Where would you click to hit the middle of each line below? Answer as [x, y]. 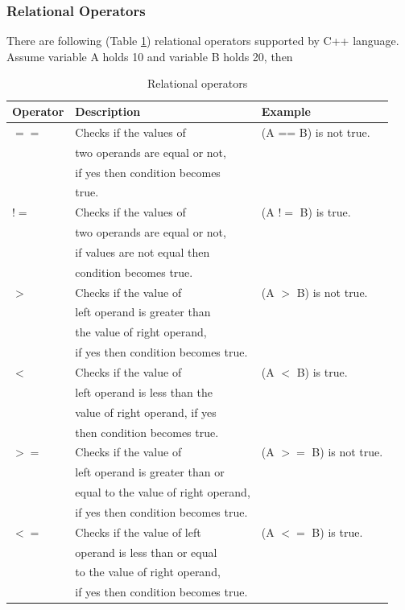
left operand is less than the [144, 392]
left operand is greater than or [150, 472]
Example [286, 111]
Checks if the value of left [138, 532]
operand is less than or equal [146, 552]
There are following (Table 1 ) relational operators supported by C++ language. [203, 41]
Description [108, 111]
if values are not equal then [143, 251]
